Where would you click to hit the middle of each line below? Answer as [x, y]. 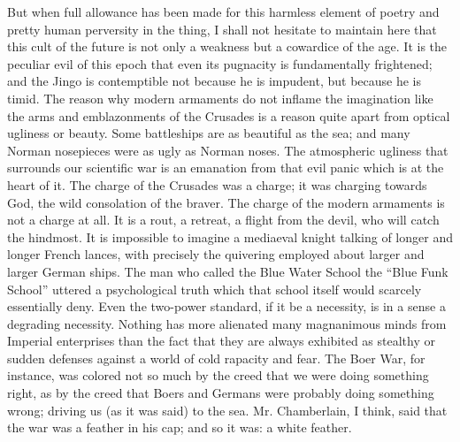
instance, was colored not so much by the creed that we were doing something [218, 375]
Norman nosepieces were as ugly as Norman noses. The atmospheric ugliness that [228, 150]
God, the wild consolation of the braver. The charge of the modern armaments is [226, 202]
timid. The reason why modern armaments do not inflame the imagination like [220, 98]
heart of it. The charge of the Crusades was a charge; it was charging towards [217, 184]
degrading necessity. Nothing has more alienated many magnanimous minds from [227, 323]
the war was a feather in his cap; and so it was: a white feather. [180, 427]
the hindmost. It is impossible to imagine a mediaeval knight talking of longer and [230, 236]
